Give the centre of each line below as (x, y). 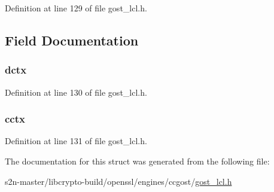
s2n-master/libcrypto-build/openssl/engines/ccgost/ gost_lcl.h (118, 181)
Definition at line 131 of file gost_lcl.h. (76, 141)
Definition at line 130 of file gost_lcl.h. (76, 92)
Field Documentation (72, 40)
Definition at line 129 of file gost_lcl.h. (76, 8)
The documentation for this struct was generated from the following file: (137, 161)
